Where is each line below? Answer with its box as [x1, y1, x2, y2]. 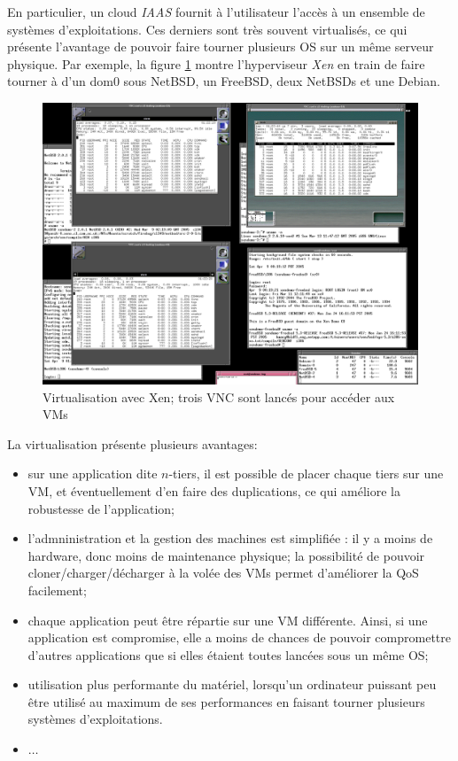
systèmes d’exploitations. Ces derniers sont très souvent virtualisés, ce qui [7, 19, 408, 38]
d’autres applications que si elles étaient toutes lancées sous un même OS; [27, 645, 429, 664]
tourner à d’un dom [7, 72, 113, 90]
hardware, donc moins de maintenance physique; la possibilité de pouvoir [27, 546, 425, 564]
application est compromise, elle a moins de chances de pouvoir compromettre [27, 628, 451, 647]
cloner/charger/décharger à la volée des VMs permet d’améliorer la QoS [27, 563, 419, 582]
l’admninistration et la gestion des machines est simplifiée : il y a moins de [27, 529, 433, 547]
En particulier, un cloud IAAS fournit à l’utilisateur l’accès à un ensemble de [7, 3, 425, 20]
